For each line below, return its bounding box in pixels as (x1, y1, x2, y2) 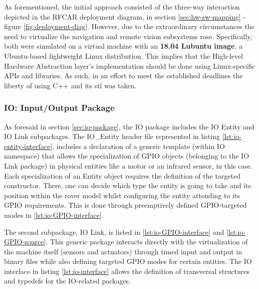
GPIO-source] (4, 236, 46, 247)
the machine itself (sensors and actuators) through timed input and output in (4, 246, 242, 256)
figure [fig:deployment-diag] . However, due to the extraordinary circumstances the (4, 21, 254, 32)
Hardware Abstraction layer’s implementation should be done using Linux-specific (4, 60, 255, 71)
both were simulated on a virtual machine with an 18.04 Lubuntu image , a (4, 41, 242, 51)
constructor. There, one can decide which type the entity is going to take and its (4, 180, 251, 191)
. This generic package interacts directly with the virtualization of (46, 236, 248, 247)
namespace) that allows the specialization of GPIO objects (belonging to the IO (4, 151, 249, 161)
